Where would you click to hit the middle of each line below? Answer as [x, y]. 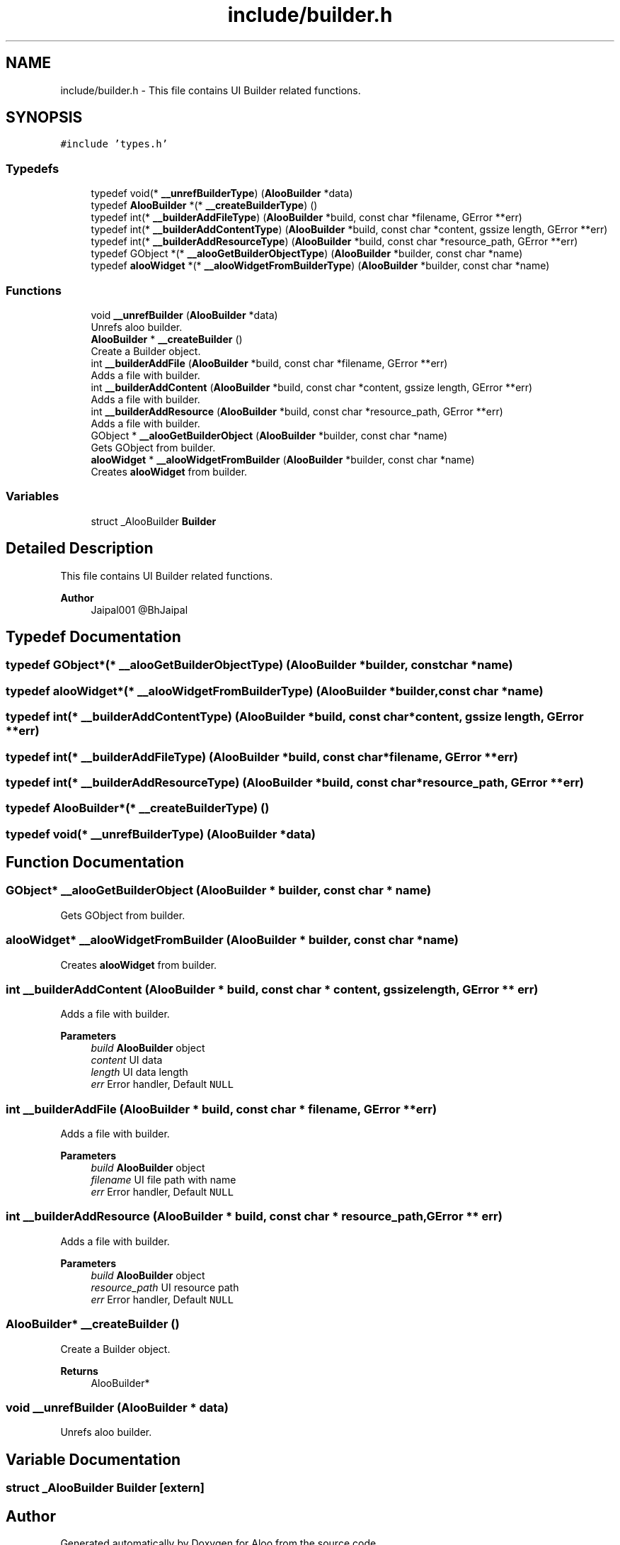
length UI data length [139, 1072]
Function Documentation [95, 863]
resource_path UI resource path [165, 1287]
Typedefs [33, 168]
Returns [79, 1371]
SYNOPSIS [44, 118]
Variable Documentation [93, 1459]
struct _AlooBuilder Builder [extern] [105, 1488]
